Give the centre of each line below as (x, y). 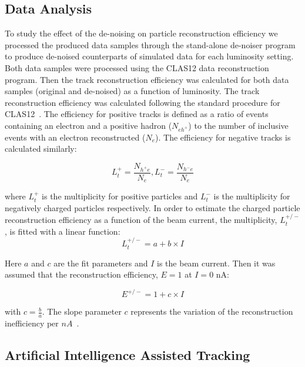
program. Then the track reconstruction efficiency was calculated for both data (147, 79)
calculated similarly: (41, 149)
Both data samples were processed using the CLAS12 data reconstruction (137, 67)
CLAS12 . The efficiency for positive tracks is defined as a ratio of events (137, 114)
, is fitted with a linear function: (63, 231)
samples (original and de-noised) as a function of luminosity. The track (132, 91)
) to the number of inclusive (238, 125)
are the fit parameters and (101, 263)
